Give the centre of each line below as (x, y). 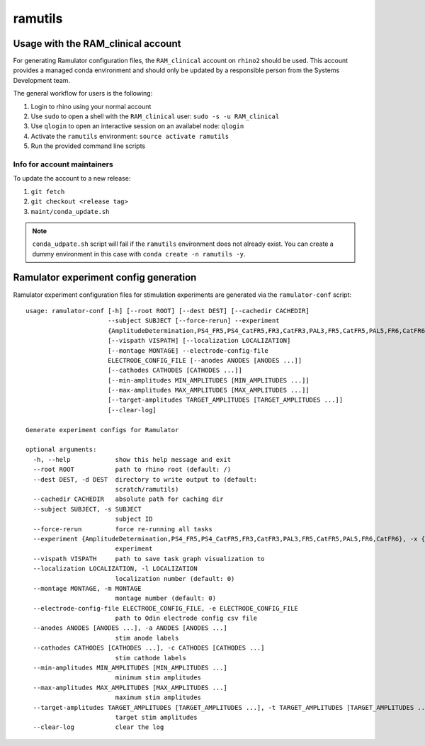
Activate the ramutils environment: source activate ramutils (130, 136)
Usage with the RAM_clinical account (97, 44)
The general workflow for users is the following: (83, 94)
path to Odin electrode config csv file (186, 618)
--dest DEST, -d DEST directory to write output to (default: (145, 479)
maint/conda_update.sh (70, 211)
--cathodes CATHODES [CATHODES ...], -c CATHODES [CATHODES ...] (149, 648)
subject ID (134, 519)
